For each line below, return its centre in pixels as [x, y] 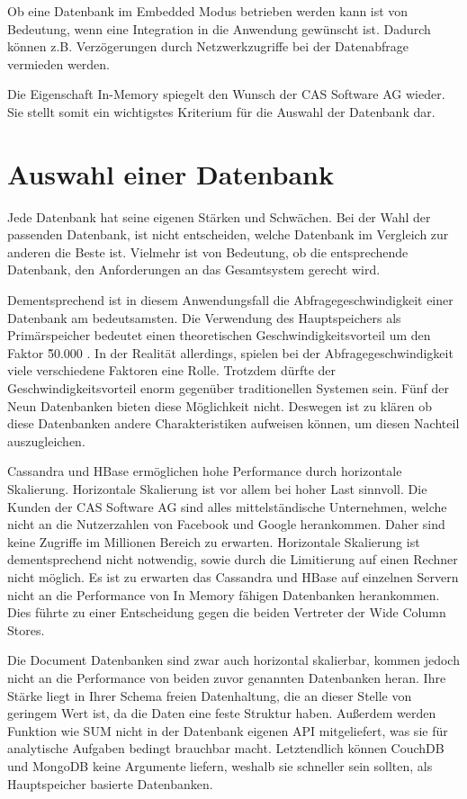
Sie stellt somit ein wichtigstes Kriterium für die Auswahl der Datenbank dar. [221, 111]
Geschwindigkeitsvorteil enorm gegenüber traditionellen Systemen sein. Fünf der [228, 388]
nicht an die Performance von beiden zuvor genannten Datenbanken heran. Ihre [227, 677]
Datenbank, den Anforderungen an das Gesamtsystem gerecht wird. [194, 269]
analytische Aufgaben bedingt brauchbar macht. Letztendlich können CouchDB [226, 748]
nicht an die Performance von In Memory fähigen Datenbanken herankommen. [224, 594]
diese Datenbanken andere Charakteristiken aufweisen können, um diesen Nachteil [233, 423]
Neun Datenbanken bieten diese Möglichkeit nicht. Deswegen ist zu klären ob [220, 405]
